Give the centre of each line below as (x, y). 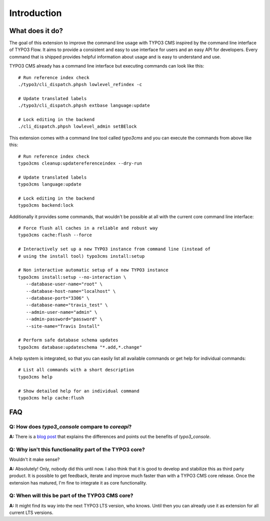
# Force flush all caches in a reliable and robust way (88, 228)
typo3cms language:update (50, 184)
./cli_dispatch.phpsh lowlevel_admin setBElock (77, 127)
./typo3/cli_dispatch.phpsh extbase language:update (84, 106)
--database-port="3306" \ (57, 298)
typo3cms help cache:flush (51, 398)
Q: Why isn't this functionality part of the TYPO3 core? (77, 449)
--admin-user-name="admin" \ (61, 312)
